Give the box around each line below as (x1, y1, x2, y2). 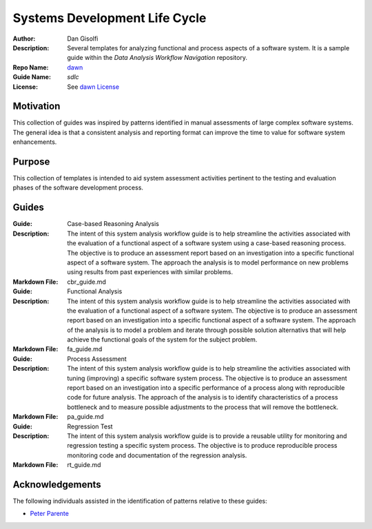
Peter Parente (30, 510, 69, 518)
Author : (12, 34, 36, 43)
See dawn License (67, 83, 120, 91)
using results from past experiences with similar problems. (67, 268, 234, 276)
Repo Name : (12, 63, 49, 72)
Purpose (12, 156, 50, 167)
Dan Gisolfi (67, 34, 99, 43)
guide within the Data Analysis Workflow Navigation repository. (67, 54, 248, 62)
